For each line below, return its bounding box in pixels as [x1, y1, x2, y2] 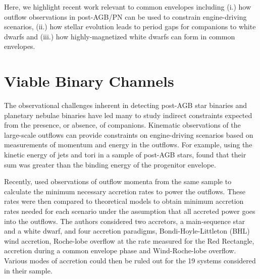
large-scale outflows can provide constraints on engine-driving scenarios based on [4, 129, 253, 140]
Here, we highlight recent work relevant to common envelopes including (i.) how [4, 2, 251, 12]
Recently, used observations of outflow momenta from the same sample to [4, 176, 232, 187]
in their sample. [4, 265, 53, 275]
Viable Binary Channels [4, 71, 174, 91]
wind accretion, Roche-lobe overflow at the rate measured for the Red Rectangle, [4, 235, 254, 246]
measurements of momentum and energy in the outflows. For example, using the [4, 139, 252, 150]
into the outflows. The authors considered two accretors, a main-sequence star [4, 215, 245, 226]
